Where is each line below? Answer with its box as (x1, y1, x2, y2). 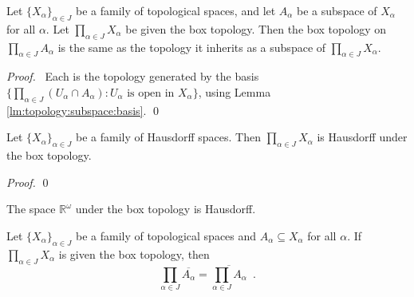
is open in (127, 87, 175, 99)
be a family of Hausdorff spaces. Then (75, 129, 262, 145)
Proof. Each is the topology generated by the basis (6, 68, 259, 85)
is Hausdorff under (317, 129, 408, 145)
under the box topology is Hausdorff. (75, 200, 256, 217)
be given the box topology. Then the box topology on (125, 20, 386, 37)
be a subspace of (297, 2, 377, 18)
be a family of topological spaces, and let (75, 2, 276, 18)
